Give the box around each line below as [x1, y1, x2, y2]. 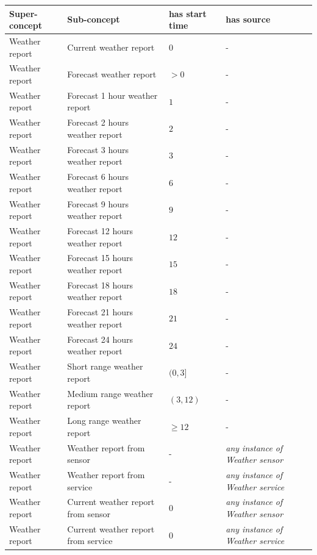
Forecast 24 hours [67, 332, 134, 345]
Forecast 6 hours [67, 170, 129, 183]
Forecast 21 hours [67, 306, 134, 318]
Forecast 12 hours [67, 224, 134, 237]
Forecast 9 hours [67, 197, 129, 210]
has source [226, 13, 271, 26]
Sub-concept [67, 13, 120, 26]
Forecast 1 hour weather [67, 88, 158, 101]
